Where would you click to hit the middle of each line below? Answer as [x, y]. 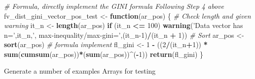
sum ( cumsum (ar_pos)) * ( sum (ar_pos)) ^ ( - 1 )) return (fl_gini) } [104, 54]
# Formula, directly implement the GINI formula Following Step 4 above [114, 6]
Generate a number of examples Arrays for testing [80, 70]
